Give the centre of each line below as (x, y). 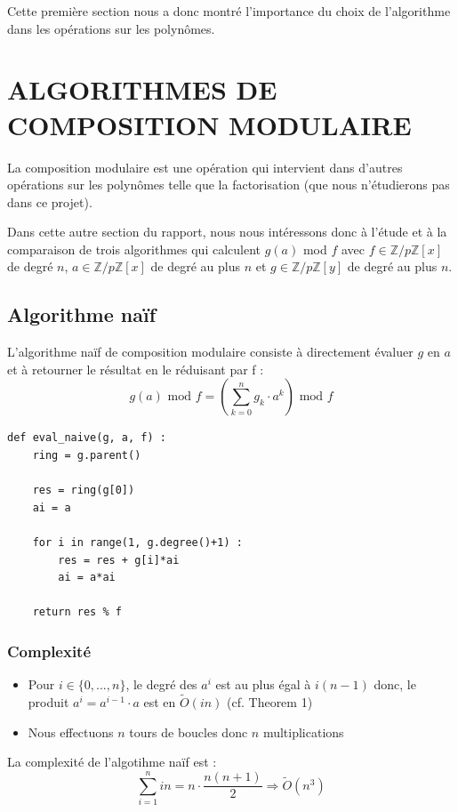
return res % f (77, 612)
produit (48, 702)
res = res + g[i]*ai (119, 560)
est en (160, 702)
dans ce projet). (50, 201)
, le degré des (161, 684)
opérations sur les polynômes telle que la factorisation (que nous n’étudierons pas (229, 185)
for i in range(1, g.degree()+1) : (137, 543)
